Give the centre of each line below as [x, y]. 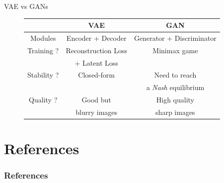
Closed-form [96, 75]
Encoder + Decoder [96, 38]
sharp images [175, 112]
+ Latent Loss [96, 62]
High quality [175, 100]
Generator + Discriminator [175, 38]
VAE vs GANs [26, 6]
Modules [43, 38]
